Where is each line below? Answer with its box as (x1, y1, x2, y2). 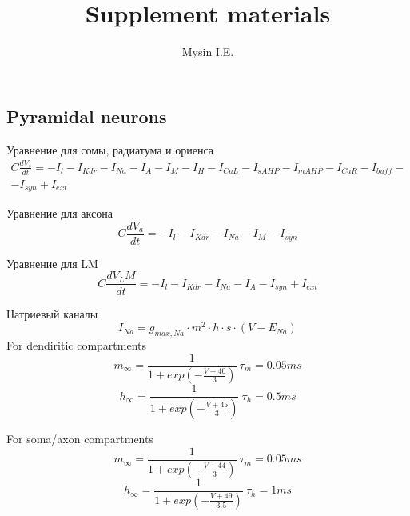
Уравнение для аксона (6, 205, 113, 222)
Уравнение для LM (6, 254, 98, 271)
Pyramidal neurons (6, 103, 167, 128)
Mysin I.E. (181, 43, 234, 60)
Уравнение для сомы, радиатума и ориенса (6, 141, 214, 158)
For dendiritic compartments (6, 336, 147, 353)
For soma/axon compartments (6, 430, 153, 447)
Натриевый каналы (6, 305, 98, 322)
